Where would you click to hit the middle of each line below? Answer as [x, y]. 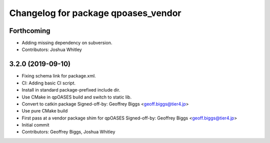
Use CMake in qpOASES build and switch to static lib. [77, 97]
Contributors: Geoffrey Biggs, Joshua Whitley [68, 132]
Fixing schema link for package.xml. [59, 76]
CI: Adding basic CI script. [49, 83]
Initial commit [35, 125]
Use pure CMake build [45, 111]
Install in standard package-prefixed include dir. [71, 90]
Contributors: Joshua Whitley [52, 49]
